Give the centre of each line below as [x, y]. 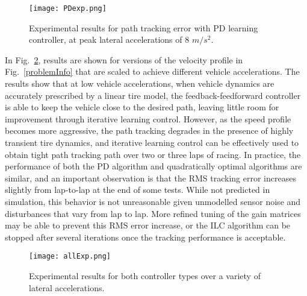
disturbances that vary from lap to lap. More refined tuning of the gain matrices [153, 213]
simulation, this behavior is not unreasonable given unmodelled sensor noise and [153, 201]
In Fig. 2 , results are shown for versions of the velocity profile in [124, 59]
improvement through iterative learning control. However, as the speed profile [148, 118]
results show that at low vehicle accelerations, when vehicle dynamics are [140, 83]
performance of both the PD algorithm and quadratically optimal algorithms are [153, 166]
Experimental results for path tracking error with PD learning [144, 27]
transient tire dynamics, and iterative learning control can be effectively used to [152, 142]
